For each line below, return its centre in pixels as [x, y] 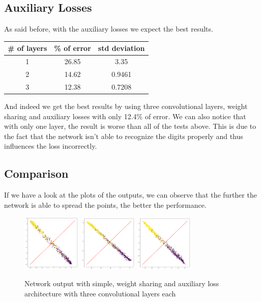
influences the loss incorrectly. [51, 146]
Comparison [36, 173]
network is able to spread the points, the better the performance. [105, 204]
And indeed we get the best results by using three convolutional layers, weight [126, 106]
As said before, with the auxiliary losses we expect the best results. [109, 29]
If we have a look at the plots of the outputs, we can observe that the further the [130, 195]
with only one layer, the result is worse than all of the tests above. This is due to [130, 126]
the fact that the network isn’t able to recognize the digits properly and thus [124, 136]
